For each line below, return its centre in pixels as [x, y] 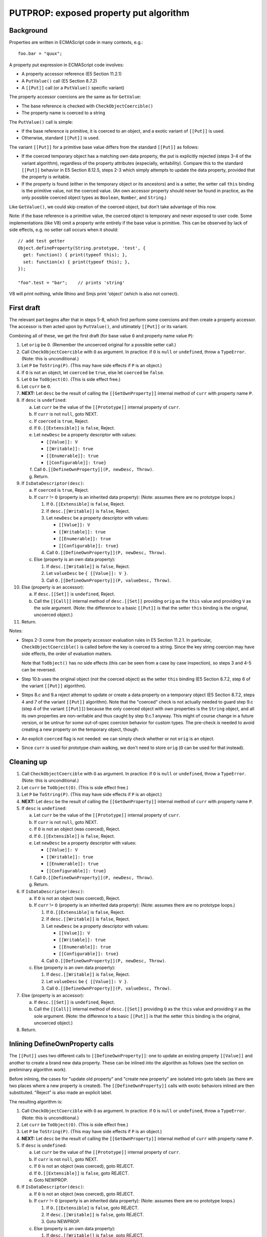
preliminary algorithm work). [38, 1070]
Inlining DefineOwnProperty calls [61, 1044]
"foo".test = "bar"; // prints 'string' [71, 283]
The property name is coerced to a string [63, 113]
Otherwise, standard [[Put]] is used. [61, 138]
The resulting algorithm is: [36, 1101]
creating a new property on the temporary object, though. [80, 729]
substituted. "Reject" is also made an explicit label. [61, 1093]
